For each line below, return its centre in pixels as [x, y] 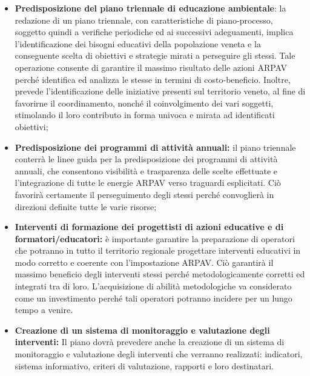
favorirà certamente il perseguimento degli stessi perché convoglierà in [144, 194]
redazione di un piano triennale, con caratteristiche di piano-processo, [144, 20]
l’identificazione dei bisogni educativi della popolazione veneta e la [138, 43]
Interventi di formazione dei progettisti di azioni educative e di [149, 227]
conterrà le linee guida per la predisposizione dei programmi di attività [146, 159]
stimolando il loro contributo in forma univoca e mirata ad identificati [145, 115]
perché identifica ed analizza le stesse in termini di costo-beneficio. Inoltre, [153, 79]
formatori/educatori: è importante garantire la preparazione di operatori [155, 238]
